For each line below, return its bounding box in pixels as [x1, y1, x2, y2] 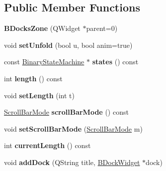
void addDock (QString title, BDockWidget [4, 157, 140, 167]
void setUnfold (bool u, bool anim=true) [4, 39, 133, 50]
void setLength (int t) [4, 90, 75, 100]
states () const [92, 56, 139, 67]
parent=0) [86, 23, 118, 33]
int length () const [4, 73, 63, 83]
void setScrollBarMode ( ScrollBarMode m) [4, 123, 143, 134]
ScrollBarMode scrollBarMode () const [4, 107, 129, 117]
